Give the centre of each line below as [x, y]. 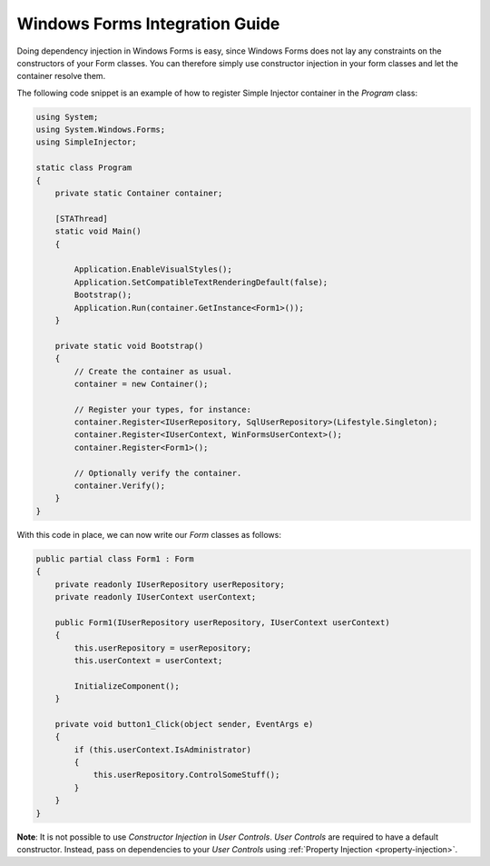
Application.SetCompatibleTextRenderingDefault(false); [201, 282]
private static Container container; [139, 194]
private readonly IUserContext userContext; [156, 597]
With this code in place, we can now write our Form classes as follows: [149, 534]
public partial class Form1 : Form [115, 558]
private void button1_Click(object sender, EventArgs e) [184, 724]
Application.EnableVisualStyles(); [153, 269]
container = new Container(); [141, 383]
